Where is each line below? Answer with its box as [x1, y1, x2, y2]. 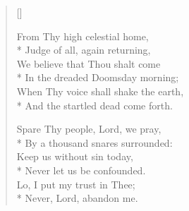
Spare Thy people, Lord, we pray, [16, 121, 161, 136]
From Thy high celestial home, [16, 28, 149, 43]
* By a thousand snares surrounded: [16, 135, 173, 150]
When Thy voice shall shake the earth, [16, 83, 184, 98]
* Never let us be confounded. [16, 162, 146, 177]
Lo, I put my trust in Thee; [16, 176, 135, 191]
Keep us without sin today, [16, 149, 133, 164]
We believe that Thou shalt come [16, 56, 161, 71]
